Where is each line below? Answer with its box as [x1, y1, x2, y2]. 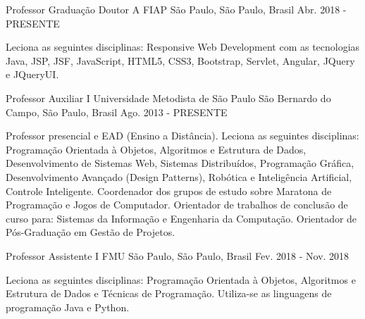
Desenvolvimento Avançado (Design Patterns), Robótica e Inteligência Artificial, [6, 169, 352, 184]
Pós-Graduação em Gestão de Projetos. [6, 225, 175, 239]
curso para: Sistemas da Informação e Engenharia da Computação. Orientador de [6, 211, 357, 225]
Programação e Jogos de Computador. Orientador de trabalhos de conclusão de [6, 197, 348, 212]
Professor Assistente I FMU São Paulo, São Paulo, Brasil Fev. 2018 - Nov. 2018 [6, 248, 349, 263]
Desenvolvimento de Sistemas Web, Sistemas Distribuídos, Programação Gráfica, [6, 156, 354, 170]
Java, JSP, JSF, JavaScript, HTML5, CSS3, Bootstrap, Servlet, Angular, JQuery [6, 53, 355, 68]
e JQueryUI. [6, 67, 59, 82]
